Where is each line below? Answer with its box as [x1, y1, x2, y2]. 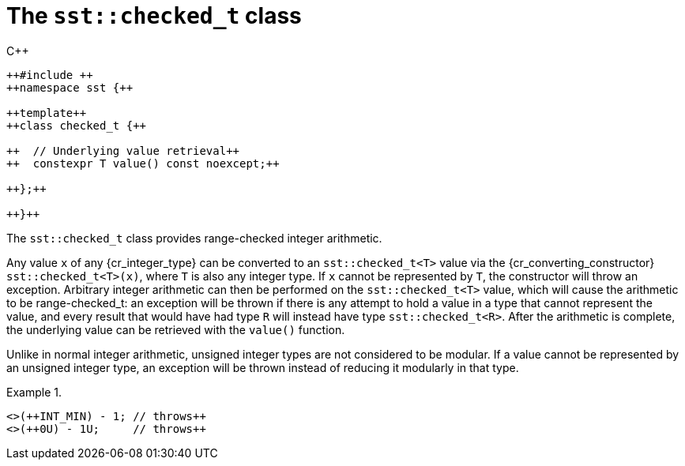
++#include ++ [6, 68, 93, 81]
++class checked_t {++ [6, 118, 147, 132]
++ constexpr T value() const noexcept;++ [6, 156, 280, 170]
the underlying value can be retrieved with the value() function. [6, 322, 345, 336]
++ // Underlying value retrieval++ [6, 144, 240, 157]
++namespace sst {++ [6, 81, 134, 94]
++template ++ [6, 106, 87, 119]
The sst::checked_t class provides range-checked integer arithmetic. [6, 231, 382, 245]
